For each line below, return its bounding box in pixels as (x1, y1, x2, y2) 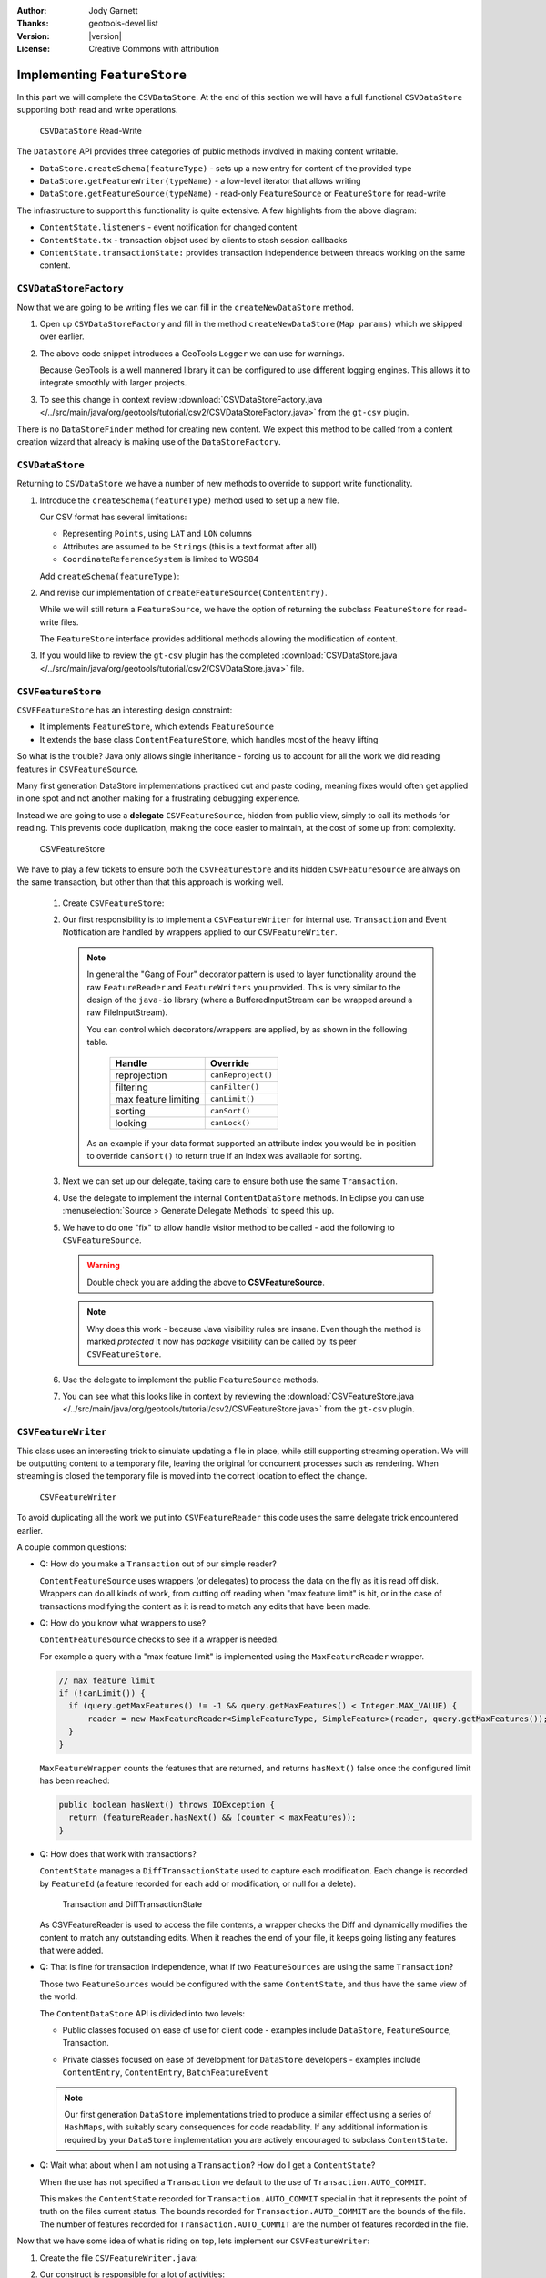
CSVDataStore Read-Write (39, 125, 143, 136)
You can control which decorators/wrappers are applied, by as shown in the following (86, 1023, 408, 1034)
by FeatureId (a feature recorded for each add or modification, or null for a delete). (39, 1878, 357, 1889)
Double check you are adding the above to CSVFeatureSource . (86, 1277, 325, 1288)
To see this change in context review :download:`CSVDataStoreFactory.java (39, 394, 323, 405)
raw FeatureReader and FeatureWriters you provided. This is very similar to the (86, 981, 401, 992)
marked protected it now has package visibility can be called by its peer (86, 1336, 357, 1347)
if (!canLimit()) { (58, 1688, 146, 1698)
